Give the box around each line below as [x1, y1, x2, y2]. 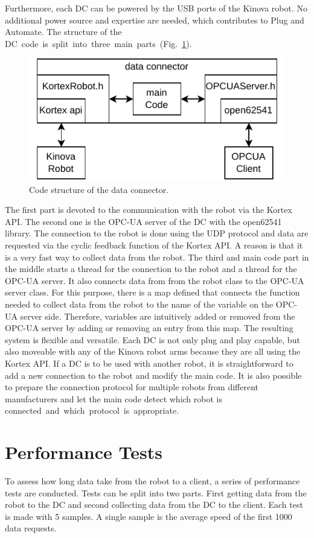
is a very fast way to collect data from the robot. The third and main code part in [5, 250, 309, 263]
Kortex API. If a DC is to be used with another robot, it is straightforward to [5, 356, 293, 369]
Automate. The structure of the [5, 25, 122, 38]
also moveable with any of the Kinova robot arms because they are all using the [5, 345, 301, 358]
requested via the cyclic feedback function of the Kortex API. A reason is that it [5, 238, 303, 251]
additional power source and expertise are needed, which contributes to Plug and [5, 13, 304, 26]
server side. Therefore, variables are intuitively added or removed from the [20, 309, 295, 322]
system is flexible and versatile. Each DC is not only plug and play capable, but [5, 333, 300, 346]
